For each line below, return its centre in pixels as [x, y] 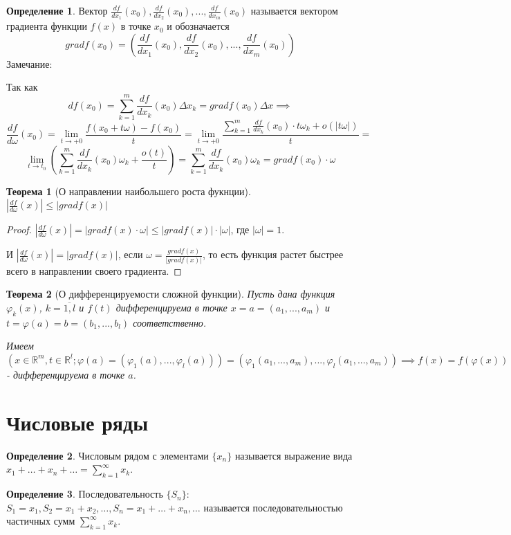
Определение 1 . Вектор [57, 10]
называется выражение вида [294, 455]
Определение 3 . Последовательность [85, 494]
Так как [22, 87]
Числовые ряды [77, 422]
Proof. [19, 229]
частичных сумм [41, 521]
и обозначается [198, 26]
